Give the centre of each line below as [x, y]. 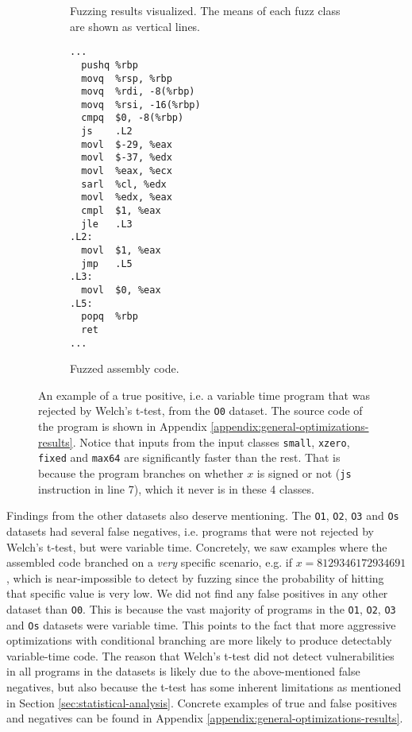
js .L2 [107, 132]
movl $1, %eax [121, 251]
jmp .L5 [107, 263]
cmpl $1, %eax [121, 211]
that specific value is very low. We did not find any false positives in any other [197, 593]
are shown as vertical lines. [135, 26]
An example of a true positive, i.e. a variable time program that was [204, 395]
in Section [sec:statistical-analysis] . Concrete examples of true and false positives [202, 702]
